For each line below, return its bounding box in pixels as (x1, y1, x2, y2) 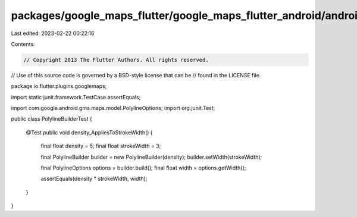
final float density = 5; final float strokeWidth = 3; (40, 143, 161, 150)
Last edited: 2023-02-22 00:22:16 (11, 30, 95, 37)
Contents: (11, 40, 35, 48)
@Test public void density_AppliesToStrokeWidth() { (26, 128, 153, 136)
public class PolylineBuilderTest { (11, 115, 92, 122)
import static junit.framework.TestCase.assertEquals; (11, 93, 141, 100)
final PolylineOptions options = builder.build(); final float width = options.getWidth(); (40, 164, 246, 172)
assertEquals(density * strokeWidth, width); (40, 175, 148, 183)
